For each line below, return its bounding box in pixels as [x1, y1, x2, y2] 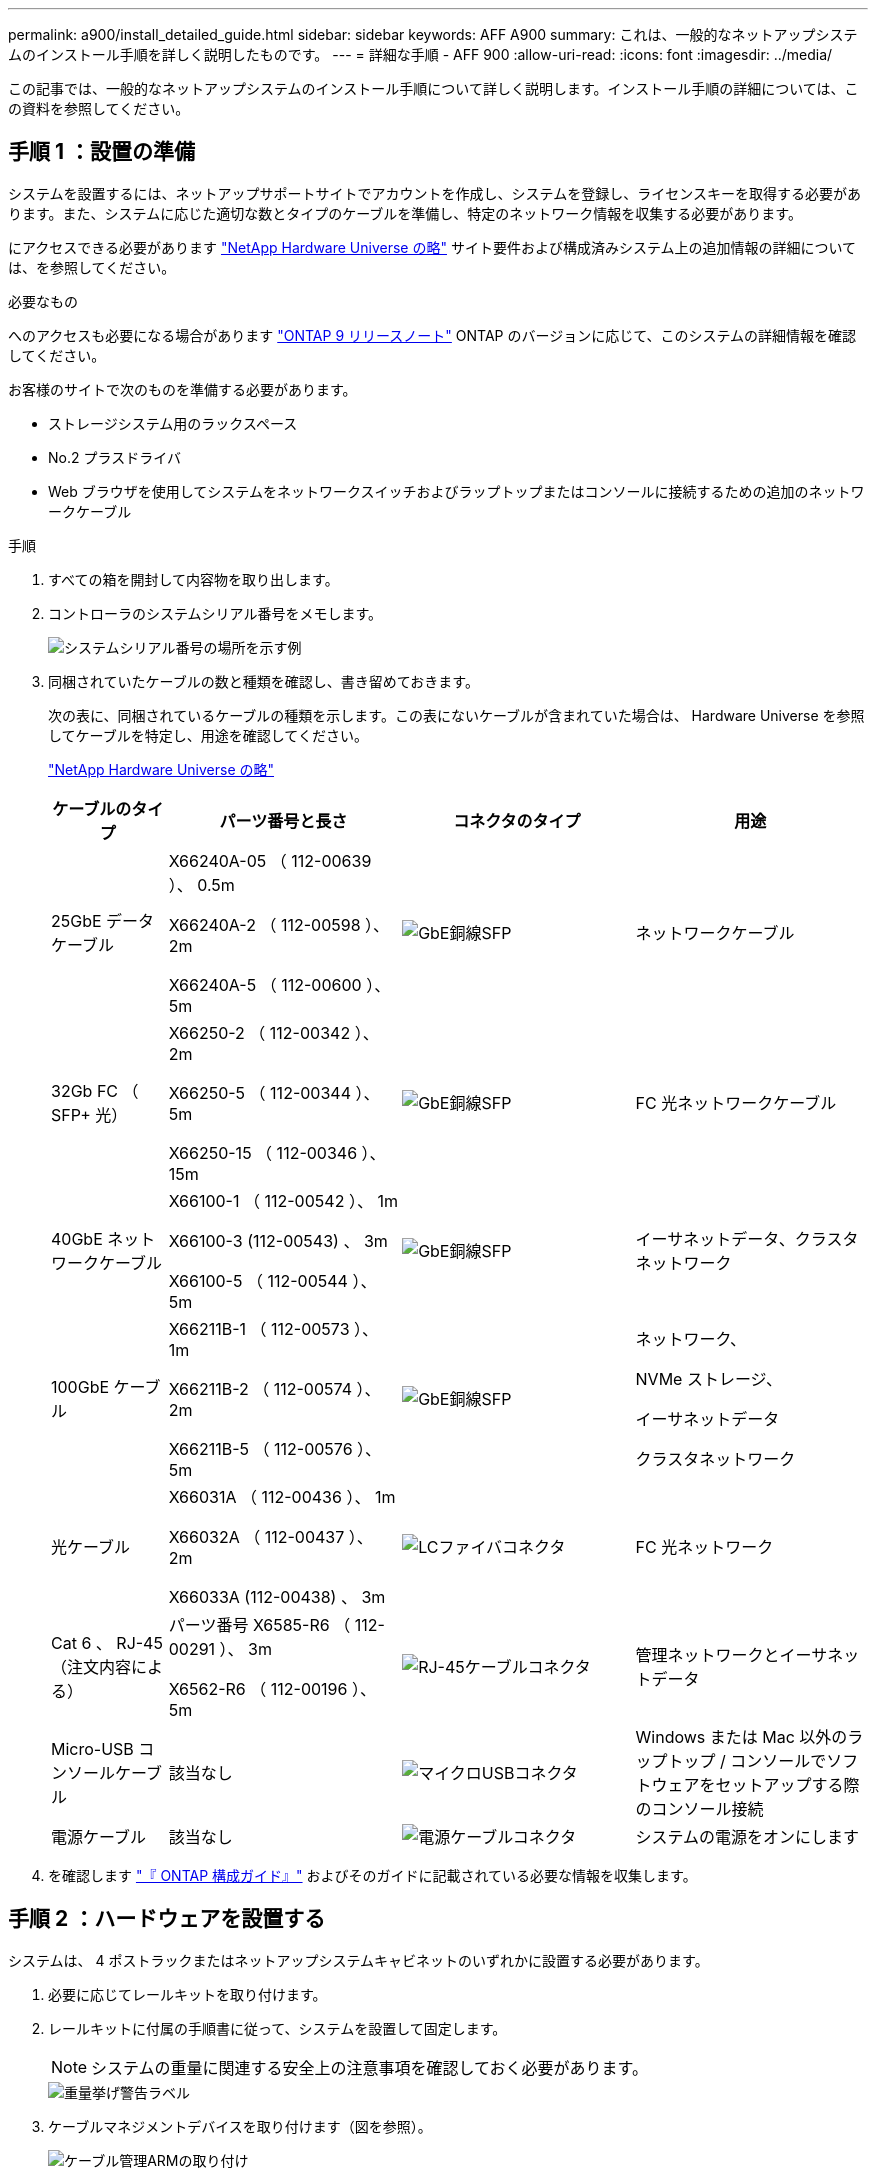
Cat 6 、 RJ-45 [51, 1632, 163, 1653]
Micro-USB [51, 1738, 134, 1759]
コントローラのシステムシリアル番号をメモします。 [48, 604, 383, 622]
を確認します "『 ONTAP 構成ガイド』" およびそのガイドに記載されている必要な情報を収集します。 [48, 1866, 697, 1884]
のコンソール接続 [635, 1798, 764, 1819]
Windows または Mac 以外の [635, 1726, 848, 1747]
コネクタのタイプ [453, 810, 581, 831]
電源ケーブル [51, 1826, 147, 1847]
